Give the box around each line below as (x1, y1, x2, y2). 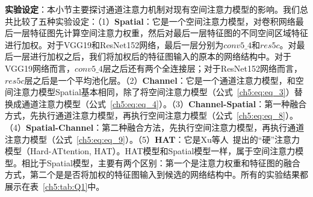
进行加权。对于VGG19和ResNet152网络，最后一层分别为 (5, 38, 224, 51)
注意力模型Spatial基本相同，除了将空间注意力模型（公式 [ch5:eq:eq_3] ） (13, 86, 294, 98)
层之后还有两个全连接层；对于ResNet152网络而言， (102, 61, 303, 74)
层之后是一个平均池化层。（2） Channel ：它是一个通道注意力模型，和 (24, 73, 296, 86)
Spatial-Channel (26, 120, 94, 133)
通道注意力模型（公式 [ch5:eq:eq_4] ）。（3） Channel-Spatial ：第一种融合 (21, 97, 307, 110)
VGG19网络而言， (5, 61, 75, 74)
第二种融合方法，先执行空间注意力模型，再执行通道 (102, 120, 305, 133)
